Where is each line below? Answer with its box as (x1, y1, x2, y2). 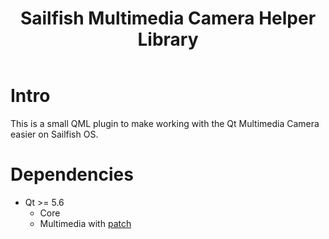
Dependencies (10, 163, 134, 186)
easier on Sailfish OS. (10, 128, 99, 140)
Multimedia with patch (39, 217, 132, 229)
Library (137, 28, 199, 51)
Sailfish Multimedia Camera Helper (19, 7, 317, 30)
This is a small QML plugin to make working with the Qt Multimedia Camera (10, 117, 320, 129)
